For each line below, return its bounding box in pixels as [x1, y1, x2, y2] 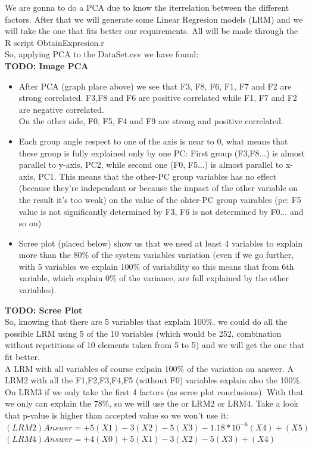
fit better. [5, 350, 40, 363]
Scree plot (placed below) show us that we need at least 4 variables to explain [18, 236, 303, 249]
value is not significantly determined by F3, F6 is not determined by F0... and [18, 205, 304, 217]
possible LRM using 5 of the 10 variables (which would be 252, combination [5, 327, 282, 339]
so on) [18, 217, 42, 229]
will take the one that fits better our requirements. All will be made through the [5, 24, 298, 37]
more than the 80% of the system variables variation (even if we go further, [18, 248, 294, 261]
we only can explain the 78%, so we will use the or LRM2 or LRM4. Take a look [5, 397, 298, 410]
